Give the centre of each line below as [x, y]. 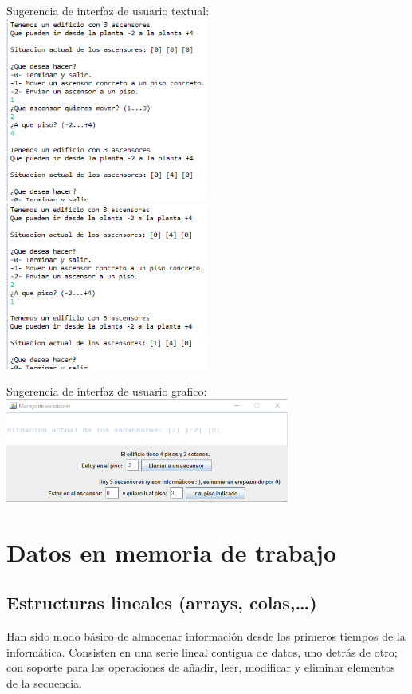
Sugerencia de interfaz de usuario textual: [108, 10]
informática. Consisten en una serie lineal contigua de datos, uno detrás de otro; [202, 651]
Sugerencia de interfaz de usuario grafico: [107, 390]
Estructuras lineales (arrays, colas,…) [162, 603]
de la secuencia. [44, 683]
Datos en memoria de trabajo [172, 552]
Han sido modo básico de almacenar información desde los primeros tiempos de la [206, 636]
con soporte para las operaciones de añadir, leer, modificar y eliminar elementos [201, 667]
